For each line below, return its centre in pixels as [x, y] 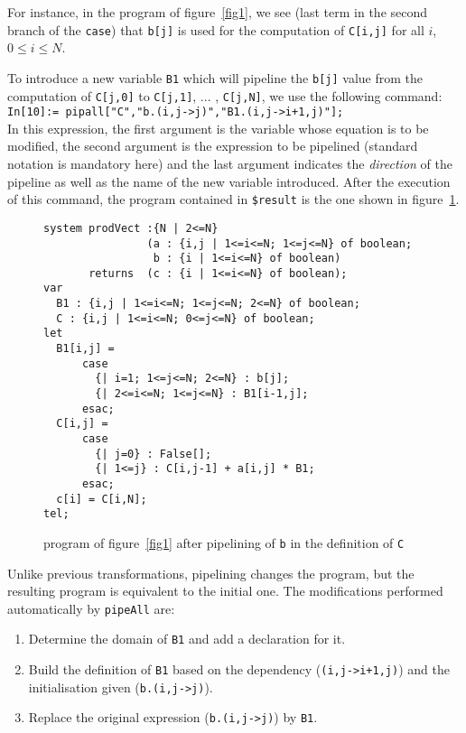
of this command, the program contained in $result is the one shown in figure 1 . [233, 199]
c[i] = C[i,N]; [102, 499]
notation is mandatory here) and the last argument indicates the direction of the [230, 163]
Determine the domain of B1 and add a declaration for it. [187, 639]
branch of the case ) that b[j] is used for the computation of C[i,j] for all [216, 29]
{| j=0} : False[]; [154, 454]
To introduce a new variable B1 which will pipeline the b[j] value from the [215, 77]
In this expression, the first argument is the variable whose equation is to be [218, 128]
